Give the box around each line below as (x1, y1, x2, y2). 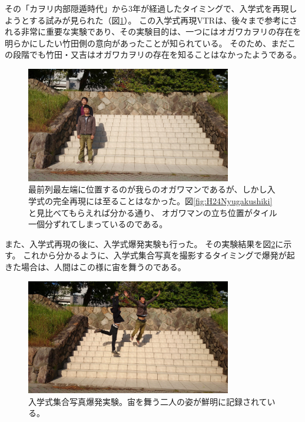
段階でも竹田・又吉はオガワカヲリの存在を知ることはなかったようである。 (12, 48, 301, 61)
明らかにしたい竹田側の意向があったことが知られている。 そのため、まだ (5, 36, 288, 49)
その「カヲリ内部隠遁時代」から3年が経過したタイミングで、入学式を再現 (5, 2, 289, 14)
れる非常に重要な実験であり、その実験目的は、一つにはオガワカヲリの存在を (5, 25, 301, 38)
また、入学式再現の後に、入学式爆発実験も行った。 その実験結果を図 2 (5, 237, 276, 250)
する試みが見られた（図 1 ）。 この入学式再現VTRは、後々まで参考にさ (29, 14, 297, 26)
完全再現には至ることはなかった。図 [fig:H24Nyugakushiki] (52, 194, 273, 207)
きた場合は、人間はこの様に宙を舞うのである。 (5, 260, 186, 273)
